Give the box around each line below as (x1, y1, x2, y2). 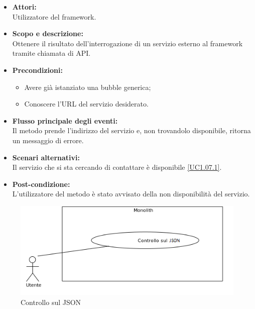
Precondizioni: (12, 64, 63, 75)
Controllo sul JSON (21, 296, 81, 307)
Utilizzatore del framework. (12, 11, 96, 22)
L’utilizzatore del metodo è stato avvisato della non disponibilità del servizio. (12, 188, 250, 199)
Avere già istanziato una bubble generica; (24, 81, 151, 92)
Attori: (12, 2, 37, 12)
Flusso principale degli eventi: (12, 115, 118, 126)
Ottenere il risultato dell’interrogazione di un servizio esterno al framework (12, 38, 243, 48)
